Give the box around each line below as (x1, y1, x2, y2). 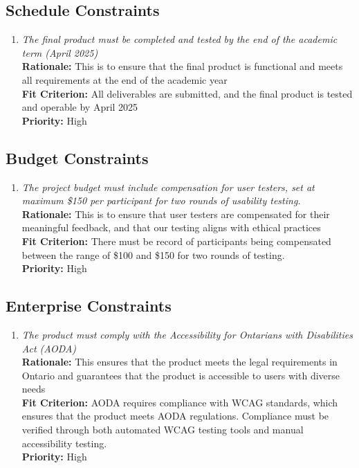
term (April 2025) (21, 45, 98, 60)
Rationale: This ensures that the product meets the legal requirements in (21, 354, 338, 369)
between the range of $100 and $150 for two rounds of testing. (21, 247, 285, 262)
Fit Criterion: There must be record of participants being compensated (21, 233, 331, 248)
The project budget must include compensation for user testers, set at (21, 179, 315, 194)
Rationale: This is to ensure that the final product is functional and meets (21, 59, 343, 73)
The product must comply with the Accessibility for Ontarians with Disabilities (21, 327, 353, 341)
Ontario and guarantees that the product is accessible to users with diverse (21, 368, 340, 382)
